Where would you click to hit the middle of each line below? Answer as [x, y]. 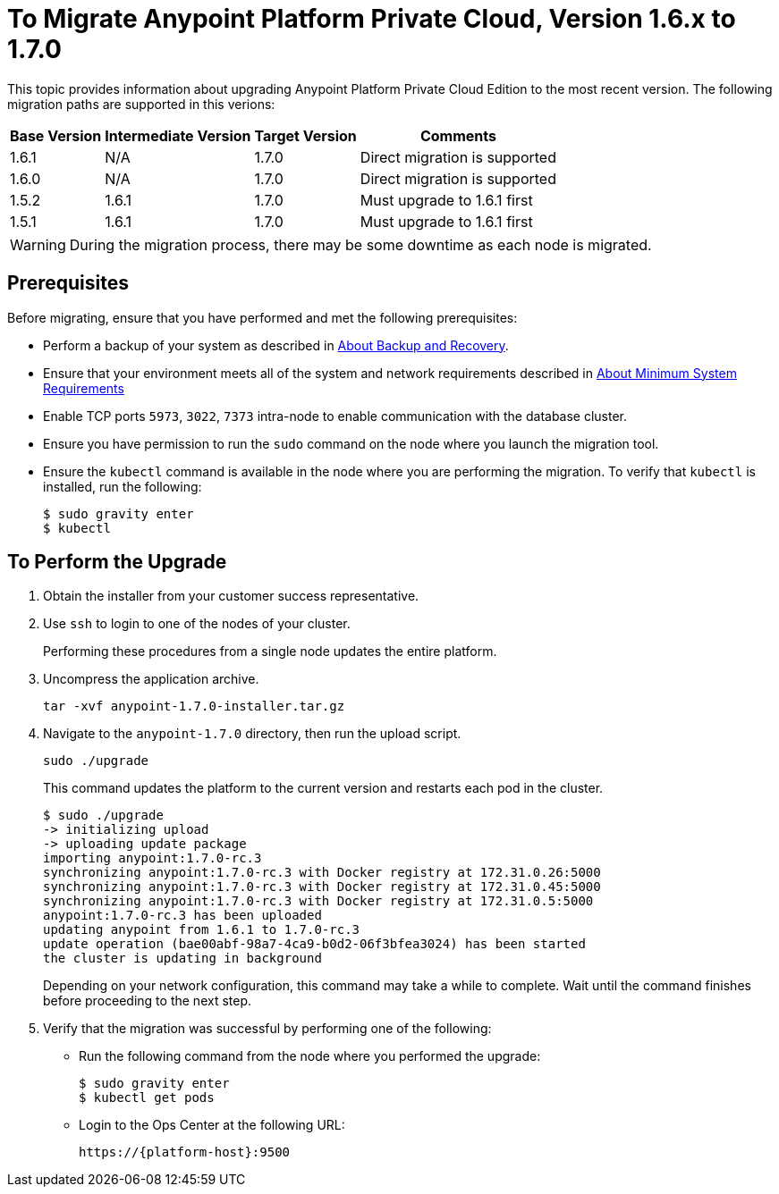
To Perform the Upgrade [117, 562]
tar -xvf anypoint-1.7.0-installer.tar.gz [194, 706]
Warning [38, 244]
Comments [458, 135]
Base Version [56, 135]
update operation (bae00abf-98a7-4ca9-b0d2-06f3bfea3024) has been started [314, 944]
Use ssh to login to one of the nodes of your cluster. [197, 624]
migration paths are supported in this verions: [141, 104]
